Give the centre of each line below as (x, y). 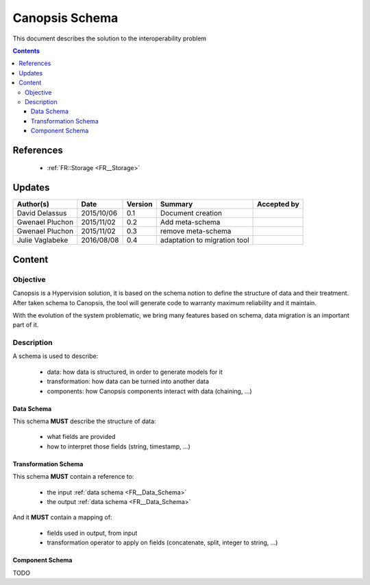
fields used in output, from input (92, 533)
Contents (26, 51)
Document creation (191, 213)
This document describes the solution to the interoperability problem (110, 38)
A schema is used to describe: (56, 356)
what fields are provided (81, 437)
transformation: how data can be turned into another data (128, 381)
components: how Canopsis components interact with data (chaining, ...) (150, 391)
